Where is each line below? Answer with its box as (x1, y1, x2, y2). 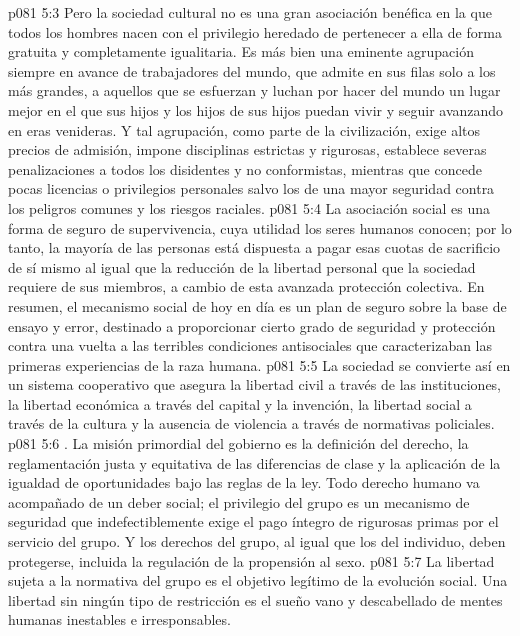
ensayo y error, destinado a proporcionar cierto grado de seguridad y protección (8, 315, 496, 336)
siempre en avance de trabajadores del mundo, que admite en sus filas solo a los (8, 60, 496, 81)
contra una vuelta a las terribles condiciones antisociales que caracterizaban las (8, 335, 493, 356)
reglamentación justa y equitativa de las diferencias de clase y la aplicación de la (8, 452, 501, 473)
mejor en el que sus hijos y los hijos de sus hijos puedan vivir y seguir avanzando (8, 99, 504, 120)
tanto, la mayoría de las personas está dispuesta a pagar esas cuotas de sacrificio (8, 237, 501, 258)
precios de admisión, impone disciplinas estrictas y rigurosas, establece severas (8, 139, 487, 160)
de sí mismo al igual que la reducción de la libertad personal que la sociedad (8, 256, 476, 277)
